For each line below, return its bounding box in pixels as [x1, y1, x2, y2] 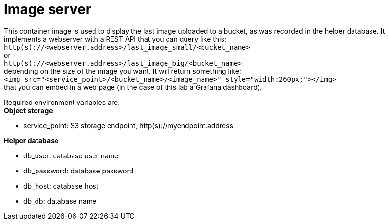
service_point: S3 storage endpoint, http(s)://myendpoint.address [23, 121, 233, 130]
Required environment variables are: [4, 98, 120, 106]
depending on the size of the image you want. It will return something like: [4, 67, 241, 75]
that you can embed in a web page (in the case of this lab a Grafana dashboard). [4, 83, 262, 91]
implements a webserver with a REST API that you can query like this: [4, 34, 226, 43]
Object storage [4, 106, 53, 115]
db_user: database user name [23, 151, 119, 160]
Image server [4, 1, 92, 17]
